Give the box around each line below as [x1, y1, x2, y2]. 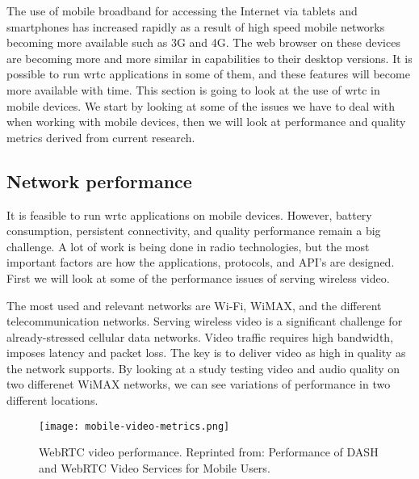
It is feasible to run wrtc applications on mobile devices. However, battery [6, 206, 372, 223]
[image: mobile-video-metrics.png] [39, 420, 230, 432]
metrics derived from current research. [6, 128, 195, 145]
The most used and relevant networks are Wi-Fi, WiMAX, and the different [6, 296, 382, 313]
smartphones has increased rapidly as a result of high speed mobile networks [6, 18, 385, 35]
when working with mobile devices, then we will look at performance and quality [6, 113, 406, 130]
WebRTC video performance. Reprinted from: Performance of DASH [39, 443, 379, 460]
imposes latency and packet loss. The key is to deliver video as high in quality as [6, 344, 406, 361]
